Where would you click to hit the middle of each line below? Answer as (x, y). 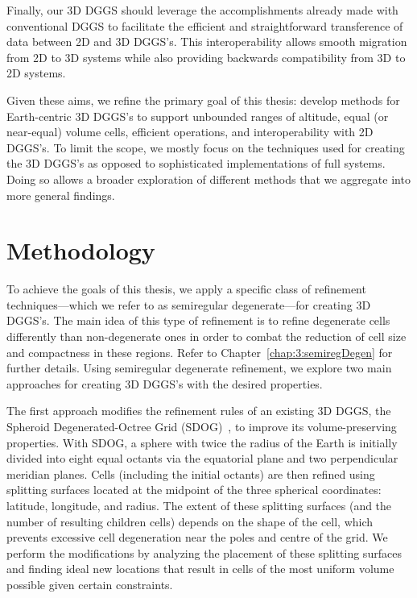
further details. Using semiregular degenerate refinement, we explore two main (199, 368)
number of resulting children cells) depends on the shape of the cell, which (190, 521)
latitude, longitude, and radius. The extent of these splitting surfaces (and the (199, 505)
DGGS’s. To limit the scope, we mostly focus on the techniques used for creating (206, 147)
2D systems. (36, 73)
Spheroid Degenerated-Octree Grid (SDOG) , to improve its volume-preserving (202, 426)
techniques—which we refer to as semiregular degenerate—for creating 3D (189, 304)
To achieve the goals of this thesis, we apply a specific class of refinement (186, 289)
